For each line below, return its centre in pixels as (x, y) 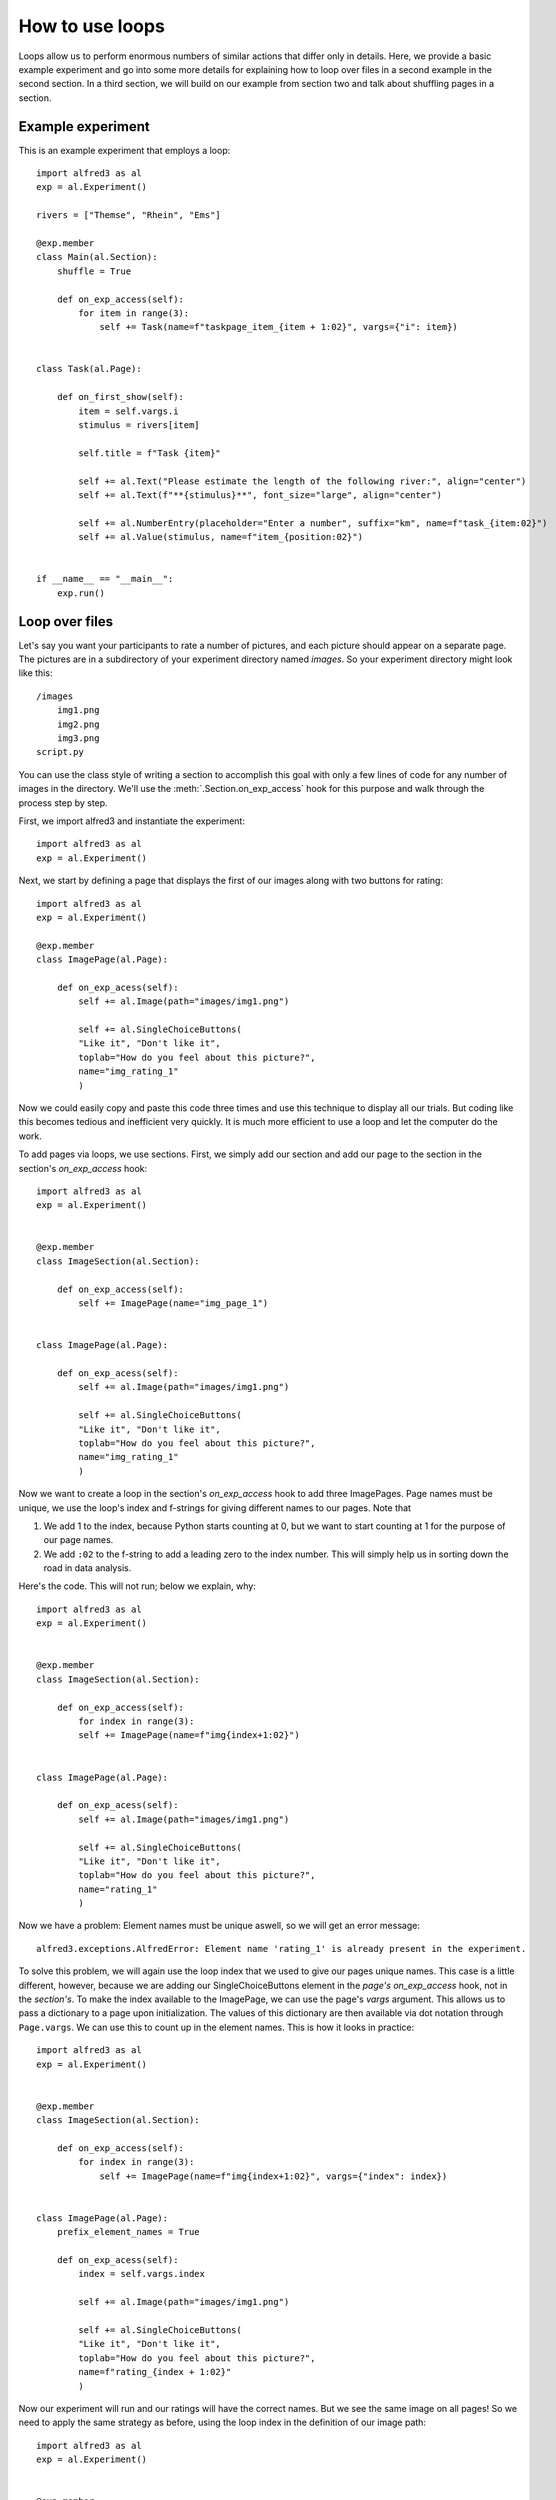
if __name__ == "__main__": (105, 579)
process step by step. (63, 802)
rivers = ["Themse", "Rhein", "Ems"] (129, 215)
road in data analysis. (87, 1568)
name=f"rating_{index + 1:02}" (155, 2372)
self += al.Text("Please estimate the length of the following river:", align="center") (302, 481)
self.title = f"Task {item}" (150, 453)
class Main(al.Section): (97, 257)
